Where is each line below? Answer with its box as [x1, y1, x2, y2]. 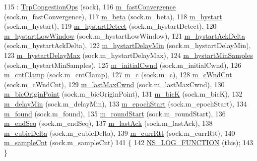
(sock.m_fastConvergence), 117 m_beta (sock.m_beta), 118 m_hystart [4, 11, 222, 21]
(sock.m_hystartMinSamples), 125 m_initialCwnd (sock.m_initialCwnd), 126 [4, 59, 241, 70]
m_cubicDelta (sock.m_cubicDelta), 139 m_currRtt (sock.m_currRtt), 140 [4, 127, 235, 138]
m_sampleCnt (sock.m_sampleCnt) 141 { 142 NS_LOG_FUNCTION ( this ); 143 [4, 137, 254, 148]
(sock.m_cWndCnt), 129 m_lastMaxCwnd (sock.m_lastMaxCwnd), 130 [4, 79, 225, 89]
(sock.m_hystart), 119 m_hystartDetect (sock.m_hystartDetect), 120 [4, 21, 217, 31]
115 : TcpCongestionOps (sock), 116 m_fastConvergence [4, 1, 176, 11]
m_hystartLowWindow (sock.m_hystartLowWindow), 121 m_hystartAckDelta [4, 30, 245, 41]
